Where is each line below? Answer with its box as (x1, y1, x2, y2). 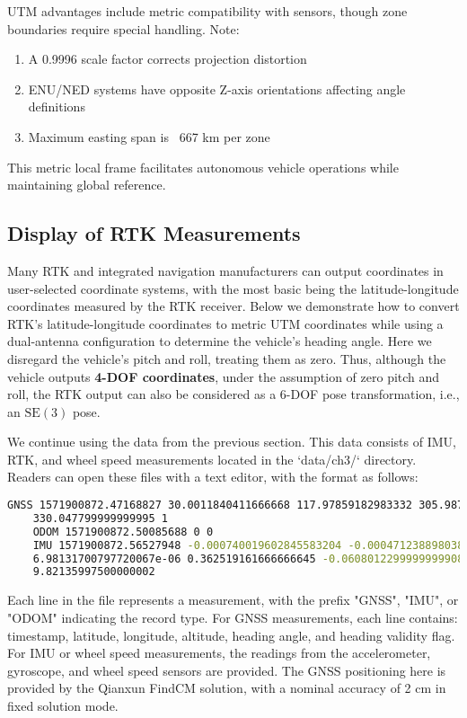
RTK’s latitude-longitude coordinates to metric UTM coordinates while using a (7, 314, 444, 332)
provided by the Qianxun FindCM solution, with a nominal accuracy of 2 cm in (7, 678, 446, 697)
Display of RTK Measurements (7, 219, 301, 247)
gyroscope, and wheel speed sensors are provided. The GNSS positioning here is (7, 660, 446, 679)
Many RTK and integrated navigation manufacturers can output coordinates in (7, 261, 444, 279)
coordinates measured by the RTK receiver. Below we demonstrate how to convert (7, 297, 460, 315)
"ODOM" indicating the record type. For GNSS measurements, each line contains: (7, 607, 458, 626)
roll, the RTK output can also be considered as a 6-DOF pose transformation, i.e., (7, 385, 460, 403)
